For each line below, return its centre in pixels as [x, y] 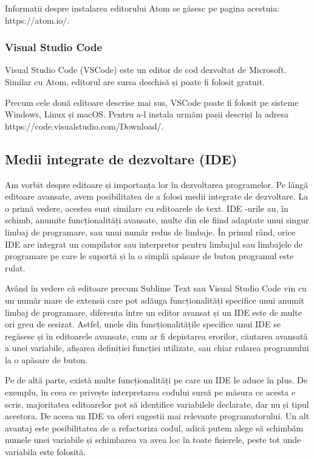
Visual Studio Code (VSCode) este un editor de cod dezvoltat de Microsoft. [146, 70]
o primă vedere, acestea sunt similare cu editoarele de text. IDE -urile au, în [147, 208]
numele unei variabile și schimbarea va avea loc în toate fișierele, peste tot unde [153, 440]
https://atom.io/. [37, 20]
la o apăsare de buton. [46, 359]
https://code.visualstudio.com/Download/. [84, 126]
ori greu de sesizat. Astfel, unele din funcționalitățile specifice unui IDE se [143, 324]
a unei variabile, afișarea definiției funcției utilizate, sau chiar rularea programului [157, 348]
